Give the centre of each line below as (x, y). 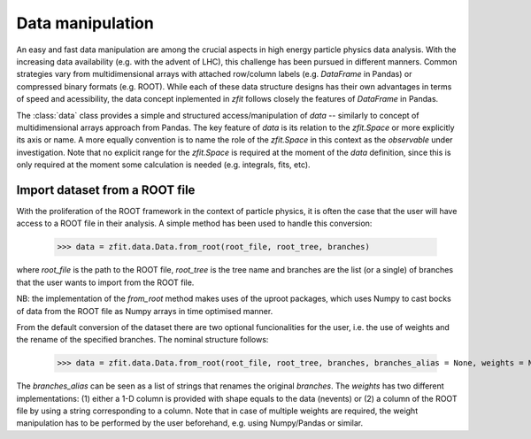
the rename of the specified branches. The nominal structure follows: (142, 340)
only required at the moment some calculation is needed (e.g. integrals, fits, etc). (163, 165)
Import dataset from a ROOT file (106, 190)
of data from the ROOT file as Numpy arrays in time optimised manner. (145, 311)
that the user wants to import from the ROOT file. (105, 282)
